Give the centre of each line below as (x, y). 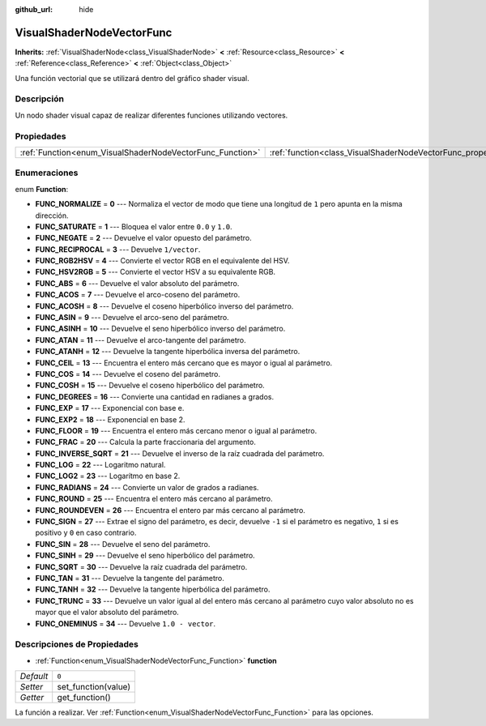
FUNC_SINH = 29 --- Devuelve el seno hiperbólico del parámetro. (145, 556)
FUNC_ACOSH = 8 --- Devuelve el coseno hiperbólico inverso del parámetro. (164, 306)
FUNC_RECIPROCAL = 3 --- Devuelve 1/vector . (118, 249)
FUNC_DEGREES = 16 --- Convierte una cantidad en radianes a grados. (155, 396)
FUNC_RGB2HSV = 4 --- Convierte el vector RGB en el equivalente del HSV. (162, 261)
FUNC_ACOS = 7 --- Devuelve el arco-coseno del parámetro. (138, 295)
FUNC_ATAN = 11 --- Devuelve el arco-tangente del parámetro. (141, 340)
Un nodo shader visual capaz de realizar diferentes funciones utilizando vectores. (151, 115)
